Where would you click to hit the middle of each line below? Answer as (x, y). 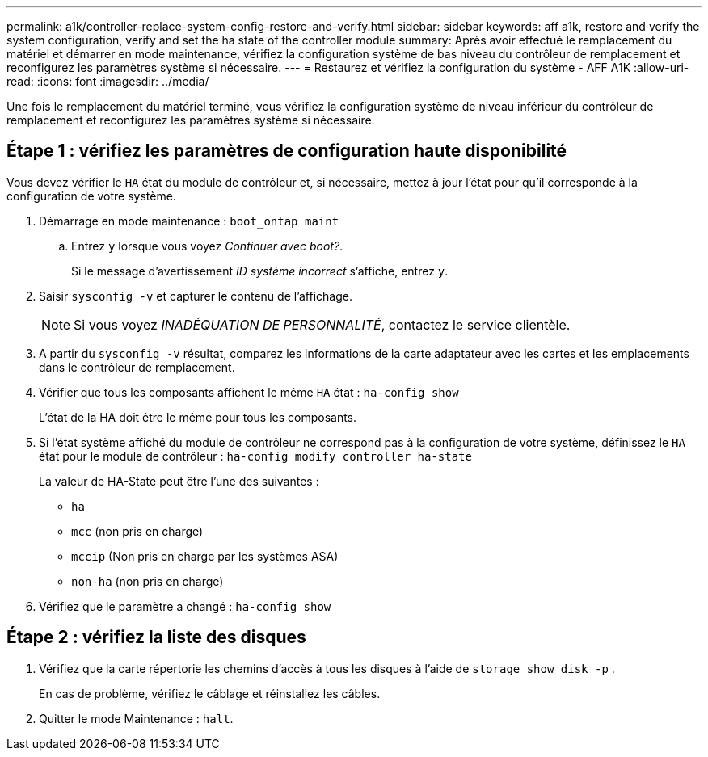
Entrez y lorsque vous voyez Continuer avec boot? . (207, 246)
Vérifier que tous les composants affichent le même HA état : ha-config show (249, 392)
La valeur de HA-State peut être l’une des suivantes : (179, 481)
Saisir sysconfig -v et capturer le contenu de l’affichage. (196, 296)
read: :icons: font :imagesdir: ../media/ (108, 81)
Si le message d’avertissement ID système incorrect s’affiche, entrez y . (260, 271)
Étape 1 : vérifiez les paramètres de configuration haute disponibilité (287, 151)
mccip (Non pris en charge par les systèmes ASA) (205, 556)
